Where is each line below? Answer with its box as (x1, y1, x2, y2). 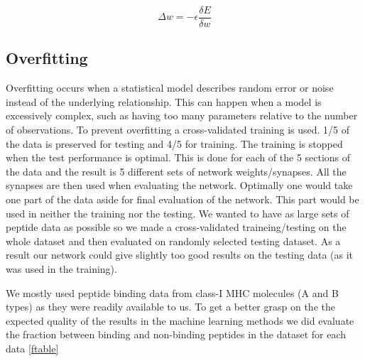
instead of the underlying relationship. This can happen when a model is (6, 94, 322, 109)
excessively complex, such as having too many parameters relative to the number (6, 108, 358, 123)
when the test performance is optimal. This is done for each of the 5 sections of (6, 150, 351, 165)
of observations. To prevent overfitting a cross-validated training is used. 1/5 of (6, 122, 350, 137)
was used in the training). (6, 261, 117, 276)
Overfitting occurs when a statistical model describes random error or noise (6, 80, 334, 95)
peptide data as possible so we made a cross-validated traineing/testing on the (6, 220, 347, 235)
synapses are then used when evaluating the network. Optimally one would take (6, 178, 353, 193)
